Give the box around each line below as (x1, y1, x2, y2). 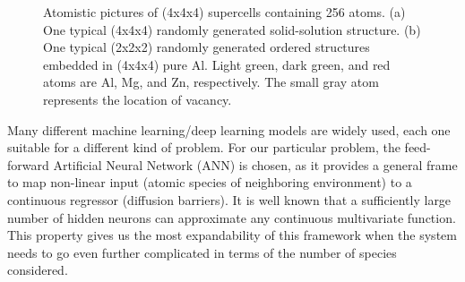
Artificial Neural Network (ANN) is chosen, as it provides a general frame (53, 155, 458, 174)
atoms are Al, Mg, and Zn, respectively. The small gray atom (43, 73, 379, 91)
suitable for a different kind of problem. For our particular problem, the (7, 138, 400, 157)
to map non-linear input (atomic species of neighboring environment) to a (7, 173, 412, 192)
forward (7, 155, 49, 174)
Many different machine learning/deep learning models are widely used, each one (7, 120, 451, 139)
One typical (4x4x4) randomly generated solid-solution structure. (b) (43, 20, 421, 38)
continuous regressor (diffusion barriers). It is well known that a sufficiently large (7, 190, 452, 209)
